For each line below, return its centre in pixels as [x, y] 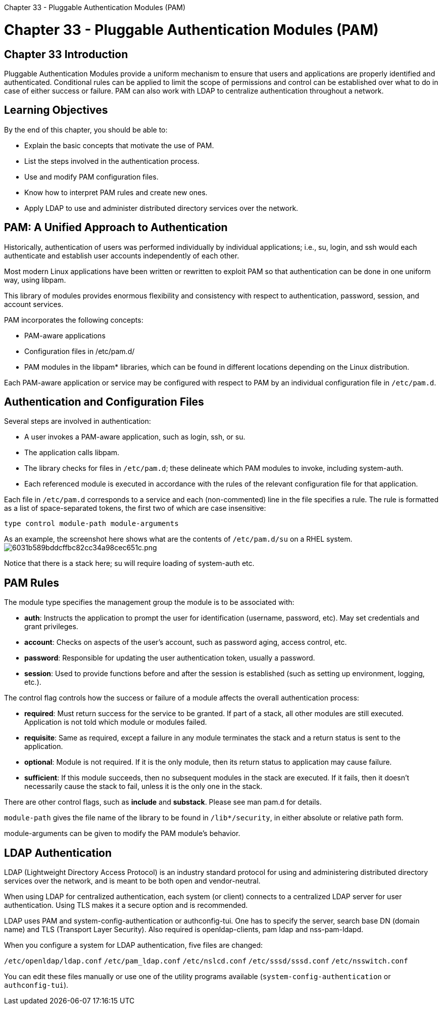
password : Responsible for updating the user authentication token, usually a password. [170, 658]
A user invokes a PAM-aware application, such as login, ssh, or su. [135, 437]
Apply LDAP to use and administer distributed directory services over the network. [161, 208]
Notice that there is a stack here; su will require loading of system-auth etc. [129, 563]
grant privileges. [51, 627]
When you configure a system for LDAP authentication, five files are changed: [134, 945]
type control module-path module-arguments [91, 524]
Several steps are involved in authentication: [78, 421]
